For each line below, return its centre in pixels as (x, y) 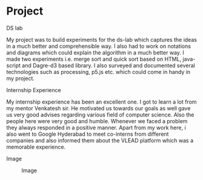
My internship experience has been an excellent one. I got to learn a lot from (101, 102)
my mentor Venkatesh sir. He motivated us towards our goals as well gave (98, 108)
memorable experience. (36, 147)
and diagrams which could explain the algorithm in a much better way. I (95, 52)
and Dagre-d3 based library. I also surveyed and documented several (108, 65)
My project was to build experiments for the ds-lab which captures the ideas (101, 39)
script (14, 65)
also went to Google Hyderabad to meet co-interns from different (88, 134)
